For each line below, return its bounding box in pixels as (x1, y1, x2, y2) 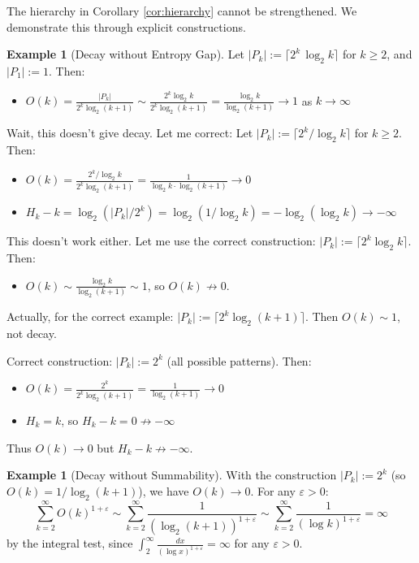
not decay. (6, 324, 57, 341)
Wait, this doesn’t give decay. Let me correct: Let (6, 124, 253, 141)
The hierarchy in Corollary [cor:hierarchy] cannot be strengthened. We (6, 2, 357, 19)
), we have (138, 482, 189, 499)
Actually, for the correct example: (6, 308, 174, 325)
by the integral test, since (6, 535, 133, 552)
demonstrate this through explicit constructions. (6, 18, 246, 35)
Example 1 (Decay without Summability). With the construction (6, 466, 337, 483)
